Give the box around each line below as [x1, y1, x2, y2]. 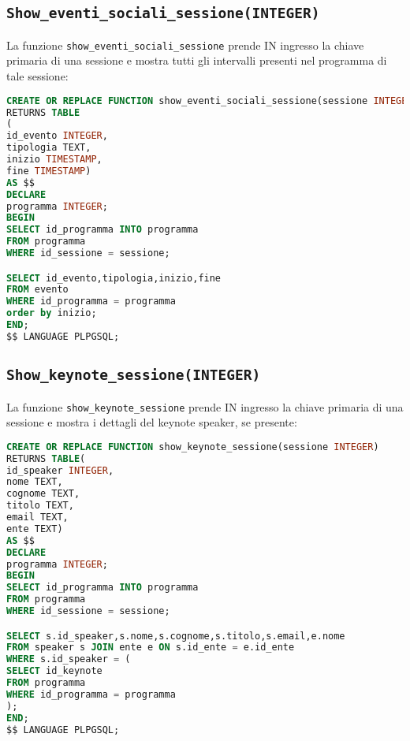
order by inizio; [6, 307, 97, 319]
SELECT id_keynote [6, 665, 102, 677]
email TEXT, [6, 512, 69, 523]
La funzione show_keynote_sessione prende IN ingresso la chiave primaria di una [6, 398, 404, 415]
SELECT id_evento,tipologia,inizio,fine [6, 272, 222, 284]
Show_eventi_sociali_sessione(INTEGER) [6, 5, 320, 22]
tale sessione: [6, 68, 69, 84]
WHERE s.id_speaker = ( [6, 653, 131, 665]
